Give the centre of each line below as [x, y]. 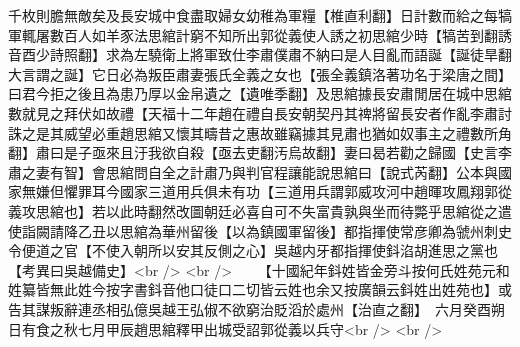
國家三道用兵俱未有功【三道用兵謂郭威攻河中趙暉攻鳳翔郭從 [315, 191]
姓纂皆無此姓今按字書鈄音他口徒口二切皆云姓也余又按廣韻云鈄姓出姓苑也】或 [260, 289]
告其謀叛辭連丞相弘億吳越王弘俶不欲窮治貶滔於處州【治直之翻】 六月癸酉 [249, 308]
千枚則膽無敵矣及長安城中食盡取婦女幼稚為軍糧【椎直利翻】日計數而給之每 [253, 15]
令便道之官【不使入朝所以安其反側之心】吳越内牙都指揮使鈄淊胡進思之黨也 [253, 250]
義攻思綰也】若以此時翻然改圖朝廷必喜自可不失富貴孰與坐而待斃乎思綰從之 [253, 210]
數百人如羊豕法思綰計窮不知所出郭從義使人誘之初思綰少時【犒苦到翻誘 [280, 34]
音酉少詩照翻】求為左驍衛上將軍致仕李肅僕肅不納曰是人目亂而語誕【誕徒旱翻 [260, 54]
